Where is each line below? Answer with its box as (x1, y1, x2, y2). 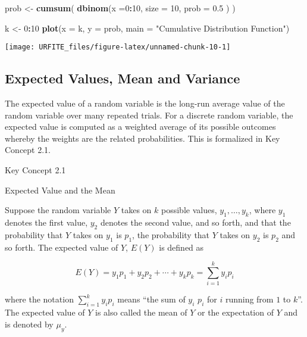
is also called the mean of (95, 306, 187, 319)
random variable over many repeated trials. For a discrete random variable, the (5, 108, 293, 121)
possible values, (161, 204, 217, 216)
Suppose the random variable (5, 204, 111, 216)
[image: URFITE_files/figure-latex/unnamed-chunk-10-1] (5, 43, 231, 52)
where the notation (5, 293, 74, 305)
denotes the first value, (5, 216, 88, 228)
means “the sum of (117, 293, 186, 305)
